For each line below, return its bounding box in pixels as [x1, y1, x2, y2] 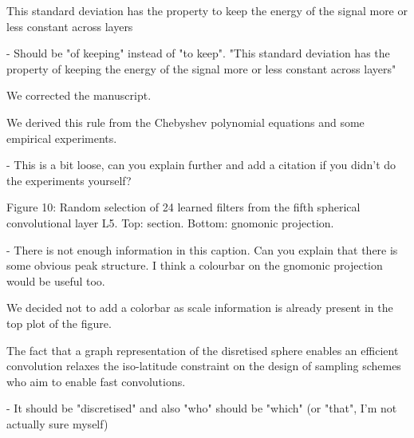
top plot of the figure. [6, 314, 112, 331]
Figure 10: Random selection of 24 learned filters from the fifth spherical [6, 199, 361, 215]
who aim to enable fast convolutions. [6, 373, 186, 389]
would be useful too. [6, 272, 105, 289]
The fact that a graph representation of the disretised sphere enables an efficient [6, 341, 399, 358]
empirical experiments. [6, 129, 117, 146]
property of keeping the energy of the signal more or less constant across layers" [6, 60, 396, 77]
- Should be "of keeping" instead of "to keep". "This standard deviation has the [6, 45, 390, 61]
